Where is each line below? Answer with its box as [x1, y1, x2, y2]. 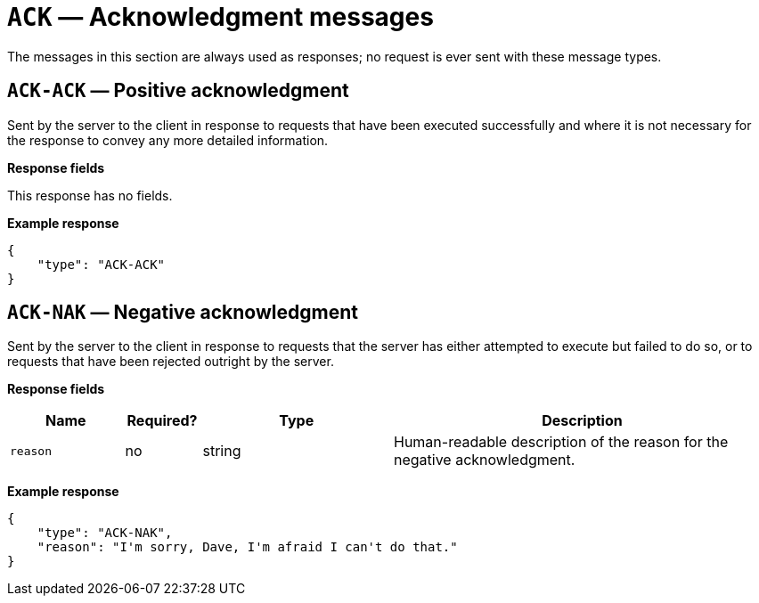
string [202, 442, 241, 460]
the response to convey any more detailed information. [7, 132, 329, 148]
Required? [126, 412, 198, 430]
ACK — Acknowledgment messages [7, 2, 434, 32]
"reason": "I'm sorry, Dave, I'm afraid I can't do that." [37, 540, 458, 555]
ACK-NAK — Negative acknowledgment [7, 301, 358, 324]
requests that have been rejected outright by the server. [7, 354, 334, 370]
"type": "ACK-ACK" [37, 257, 166, 272]
